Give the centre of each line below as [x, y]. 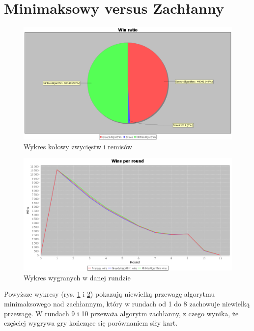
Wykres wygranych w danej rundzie [77, 277]
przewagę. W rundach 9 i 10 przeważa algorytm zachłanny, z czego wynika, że [121, 313]
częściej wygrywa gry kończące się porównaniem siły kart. [91, 323]
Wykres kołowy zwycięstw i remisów [78, 146]
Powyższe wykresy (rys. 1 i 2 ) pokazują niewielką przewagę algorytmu [110, 294]
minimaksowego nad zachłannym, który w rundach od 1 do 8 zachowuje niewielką [127, 303]
